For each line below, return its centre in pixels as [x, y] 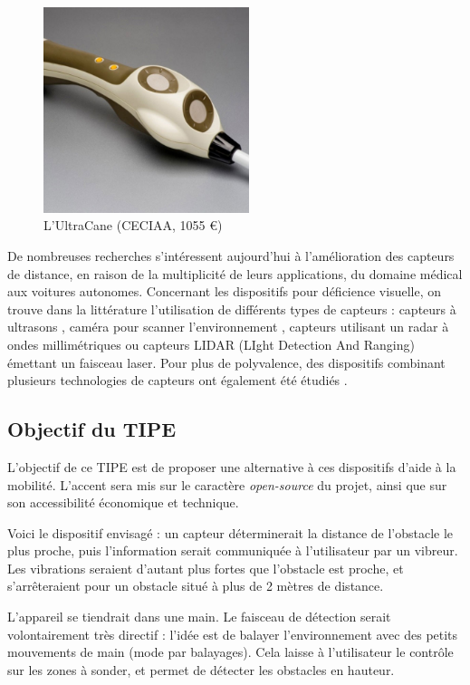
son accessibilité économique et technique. [123, 502]
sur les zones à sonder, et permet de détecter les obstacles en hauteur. [201, 669]
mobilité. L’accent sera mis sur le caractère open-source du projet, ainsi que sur [227, 484]
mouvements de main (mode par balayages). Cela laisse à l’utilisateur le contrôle [230, 652]
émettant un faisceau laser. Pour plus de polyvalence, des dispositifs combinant [226, 362]
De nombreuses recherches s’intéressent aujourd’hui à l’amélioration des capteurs [231, 255]
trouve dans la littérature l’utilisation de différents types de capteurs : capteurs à [232, 309]
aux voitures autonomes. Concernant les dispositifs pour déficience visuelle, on [224, 291]
